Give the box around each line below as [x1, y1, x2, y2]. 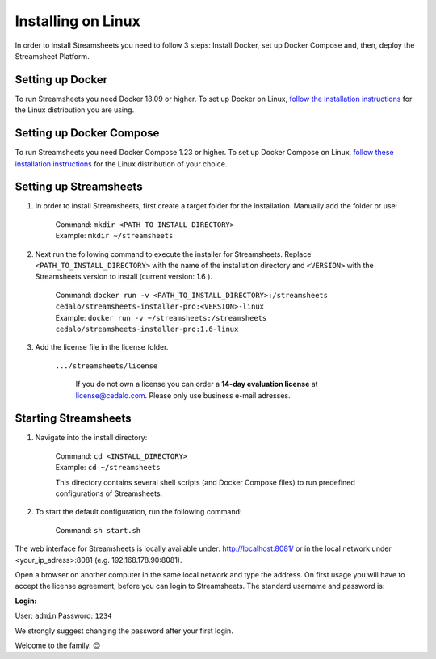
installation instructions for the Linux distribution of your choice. [15, 158, 228, 169]
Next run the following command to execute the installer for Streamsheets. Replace [35, 249, 312, 258]
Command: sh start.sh [55, 525, 141, 535]
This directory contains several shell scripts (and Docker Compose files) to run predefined [55, 477, 355, 487]
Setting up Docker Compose [15, 126, 160, 141]
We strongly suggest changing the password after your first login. [15, 626, 233, 636]
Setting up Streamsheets [15, 180, 143, 194]
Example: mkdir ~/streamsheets [55, 231, 174, 241]
